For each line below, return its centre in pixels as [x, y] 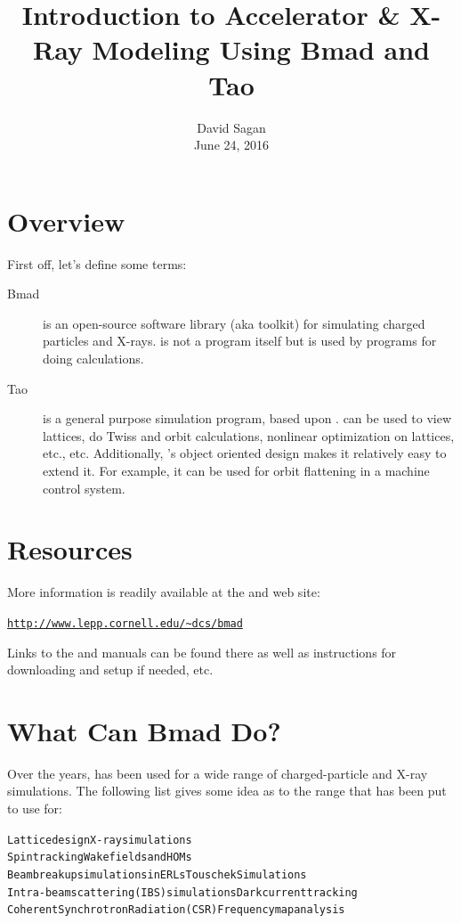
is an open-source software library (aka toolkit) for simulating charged [234, 323]
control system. [84, 488]
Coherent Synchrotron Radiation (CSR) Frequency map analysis [176, 910]
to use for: [35, 809]
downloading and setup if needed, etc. [110, 670]
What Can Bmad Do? [144, 730]
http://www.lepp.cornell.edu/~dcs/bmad [125, 623]
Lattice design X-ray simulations [100, 840]
